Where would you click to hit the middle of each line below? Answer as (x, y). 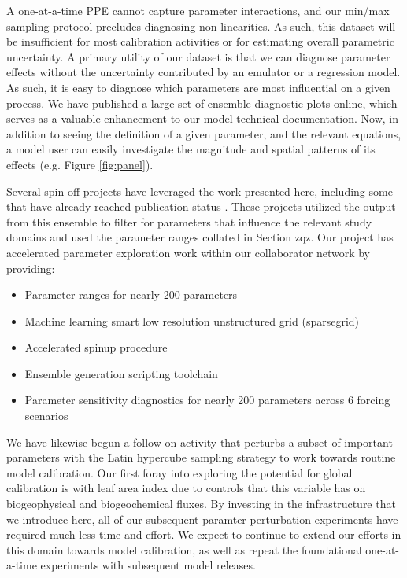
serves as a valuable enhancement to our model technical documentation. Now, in (203, 118)
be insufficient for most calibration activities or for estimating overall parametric (200, 41)
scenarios (46, 416)
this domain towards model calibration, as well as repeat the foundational (184, 549)
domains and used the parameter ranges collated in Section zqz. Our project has (200, 237)
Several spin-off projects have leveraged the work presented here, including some (200, 191)
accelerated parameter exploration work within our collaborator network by (188, 252)
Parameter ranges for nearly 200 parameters (131, 295)
